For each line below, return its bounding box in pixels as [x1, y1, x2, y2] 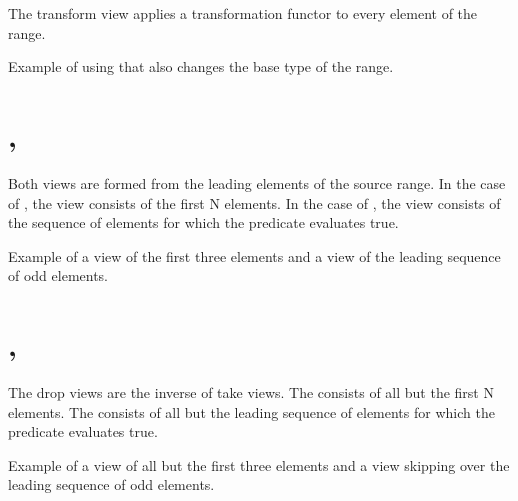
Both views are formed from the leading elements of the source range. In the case [8, 172, 506, 193]
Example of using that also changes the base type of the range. [8, 56, 394, 77]
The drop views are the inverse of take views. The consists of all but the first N [8, 382, 494, 402]
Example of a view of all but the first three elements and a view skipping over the [8, 454, 510, 475]
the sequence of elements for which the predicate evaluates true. [8, 212, 399, 233]
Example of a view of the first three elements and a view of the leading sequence [8, 245, 501, 266]
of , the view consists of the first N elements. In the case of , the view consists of [8, 192, 501, 213]
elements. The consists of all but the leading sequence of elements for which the [8, 401, 495, 422]
